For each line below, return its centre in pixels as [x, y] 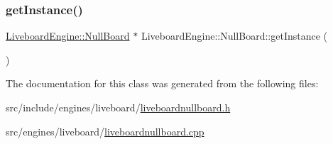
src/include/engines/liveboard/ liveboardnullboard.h [118, 107]
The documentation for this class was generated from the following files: [162, 83]
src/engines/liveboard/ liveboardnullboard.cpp [105, 131]
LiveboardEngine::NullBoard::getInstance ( [234, 36]
